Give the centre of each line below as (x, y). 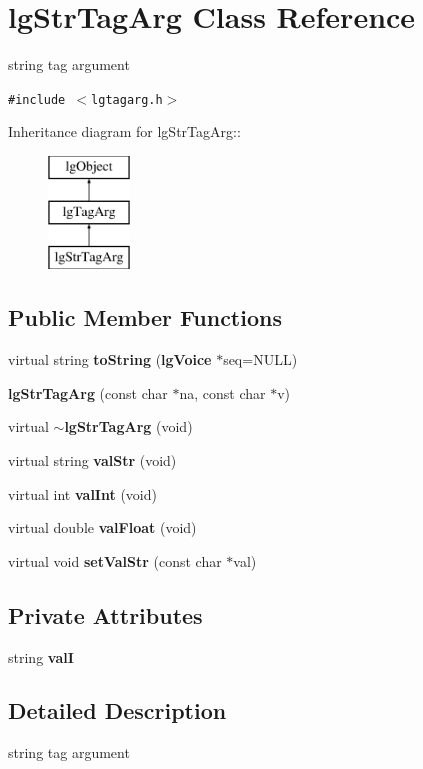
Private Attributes (105, 614)
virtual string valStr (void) (92, 459)
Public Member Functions (145, 317)
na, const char (222, 392)
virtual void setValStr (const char (115, 560)
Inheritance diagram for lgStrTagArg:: (124, 131)
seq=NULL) (260, 359)
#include (37, 99)
